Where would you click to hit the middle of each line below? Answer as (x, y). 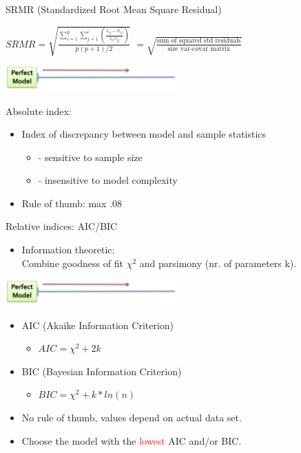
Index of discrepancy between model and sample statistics (144, 134)
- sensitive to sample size (90, 157)
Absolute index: (39, 110)
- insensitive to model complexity (108, 180)
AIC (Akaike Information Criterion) (98, 325)
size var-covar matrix (199, 49)
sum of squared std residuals (199, 41)
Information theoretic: (68, 250)
